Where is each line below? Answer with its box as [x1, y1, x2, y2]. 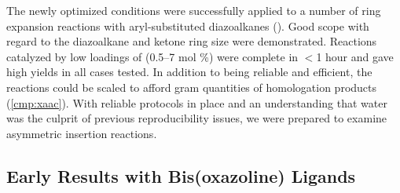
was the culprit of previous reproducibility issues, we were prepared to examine [6, 110, 387, 126]
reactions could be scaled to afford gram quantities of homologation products [6, 78, 377, 95]
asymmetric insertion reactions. [6, 125, 157, 141]
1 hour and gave [316, 48, 394, 64]
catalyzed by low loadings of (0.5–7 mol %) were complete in [6, 48, 299, 64]
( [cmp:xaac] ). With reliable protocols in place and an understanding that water [6, 94, 387, 111]
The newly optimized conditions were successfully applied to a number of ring [6, 2, 381, 18]
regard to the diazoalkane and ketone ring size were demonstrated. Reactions [6, 33, 377, 49]
